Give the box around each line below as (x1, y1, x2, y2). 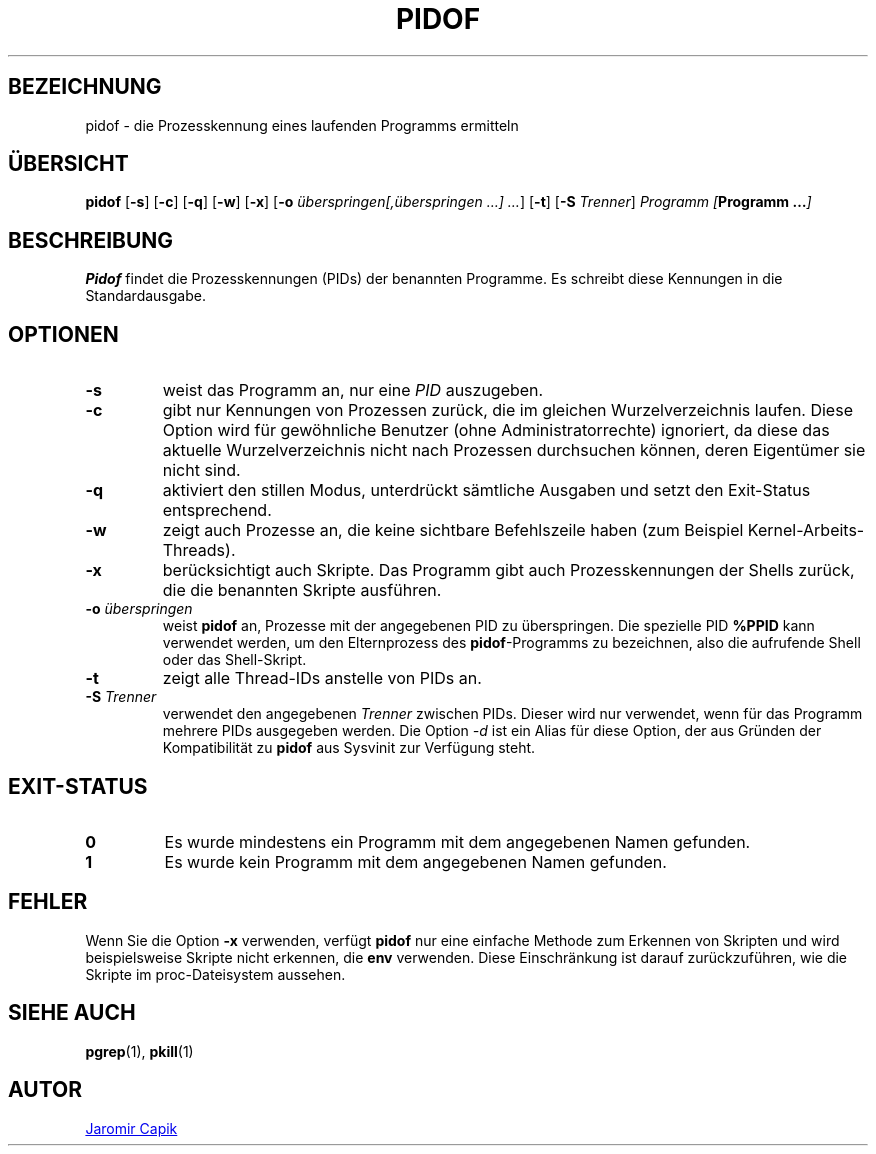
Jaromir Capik (85, 1119, 178, 1137)
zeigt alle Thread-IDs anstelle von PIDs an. (162, 668, 482, 689)
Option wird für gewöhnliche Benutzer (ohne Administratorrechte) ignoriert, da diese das (162, 420, 830, 441)
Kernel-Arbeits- (747, 520, 865, 541)
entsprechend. (162, 500, 272, 521)
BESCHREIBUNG (8, 227, 174, 253)
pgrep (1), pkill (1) (85, 1042, 194, 1060)
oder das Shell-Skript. (162, 651, 307, 669)
